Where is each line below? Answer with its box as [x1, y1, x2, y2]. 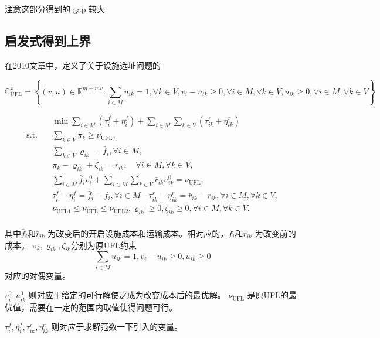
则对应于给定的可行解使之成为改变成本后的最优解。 [28, 289, 226, 301]
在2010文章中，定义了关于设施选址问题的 [5, 59, 161, 71]
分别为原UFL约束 [70, 238, 137, 251]
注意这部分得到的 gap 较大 [5, 3, 106, 15]
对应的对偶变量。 [5, 269, 70, 281]
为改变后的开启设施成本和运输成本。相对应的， [48, 227, 229, 240]
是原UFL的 [247, 289, 289, 301]
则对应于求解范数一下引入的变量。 [51, 320, 183, 333]
